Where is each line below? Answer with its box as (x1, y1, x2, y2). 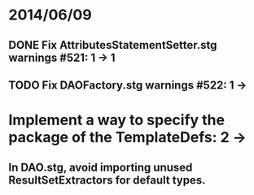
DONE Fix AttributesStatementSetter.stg (8, 38, 217, 52)
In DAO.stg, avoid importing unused (8, 160, 193, 174)
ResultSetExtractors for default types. (8, 173, 206, 187)
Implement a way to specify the (8, 111, 226, 129)
